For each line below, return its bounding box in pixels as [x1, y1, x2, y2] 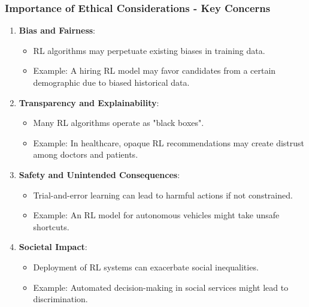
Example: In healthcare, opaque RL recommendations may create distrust [33, 136, 305, 149]
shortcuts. [33, 220, 69, 233]
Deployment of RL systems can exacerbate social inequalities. [33, 260, 259, 273]
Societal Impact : [19, 240, 87, 253]
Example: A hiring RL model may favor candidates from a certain [33, 64, 276, 77]
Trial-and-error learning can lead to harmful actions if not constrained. [33, 188, 293, 201]
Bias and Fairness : [19, 24, 96, 37]
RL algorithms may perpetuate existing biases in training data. [33, 44, 265, 56]
